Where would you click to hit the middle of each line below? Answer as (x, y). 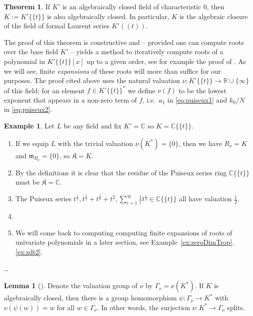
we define (142, 90)
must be (27, 182)
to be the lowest (202, 90)
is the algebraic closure (214, 16)
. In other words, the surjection (144, 307)
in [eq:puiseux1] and (197, 99)
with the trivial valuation (95, 143)
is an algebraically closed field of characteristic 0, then (143, 6)
